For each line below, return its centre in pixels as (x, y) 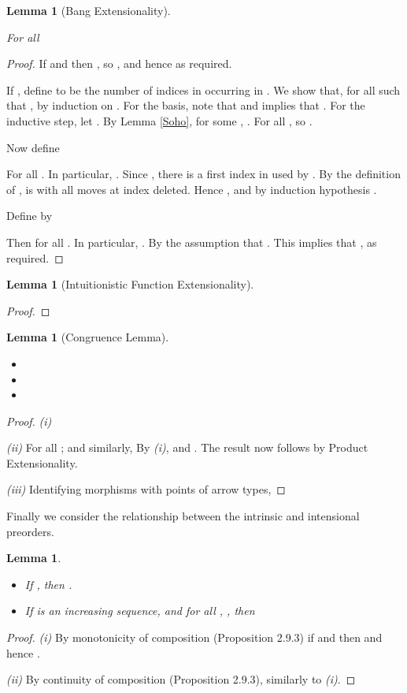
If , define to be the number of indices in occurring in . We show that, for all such (203, 89)
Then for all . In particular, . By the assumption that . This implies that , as (192, 242)
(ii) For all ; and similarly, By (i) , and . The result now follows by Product (187, 447)
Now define (33, 147)
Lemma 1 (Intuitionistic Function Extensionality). (130, 284)
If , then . (48, 584)
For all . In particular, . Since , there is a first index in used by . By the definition (203, 174)
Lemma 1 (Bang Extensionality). (89, 10)
